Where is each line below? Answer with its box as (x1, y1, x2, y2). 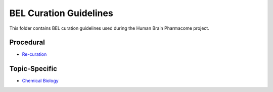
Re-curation (22, 51, 47, 57)
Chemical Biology (22, 78, 59, 84)
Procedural (9, 38, 45, 47)
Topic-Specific (9, 64, 58, 73)
